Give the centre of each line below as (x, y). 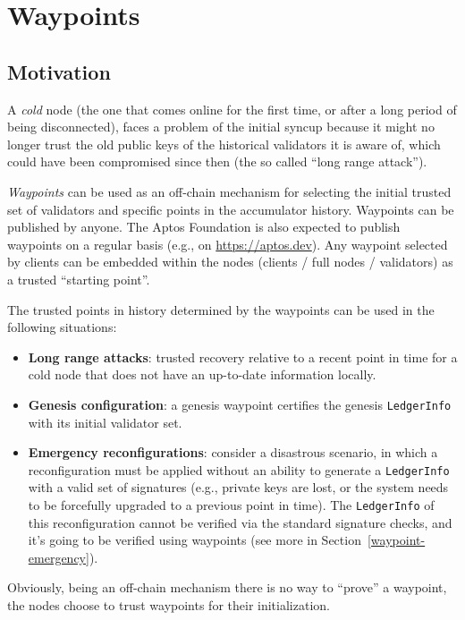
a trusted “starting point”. (79, 279)
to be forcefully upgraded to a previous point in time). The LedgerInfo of (231, 504)
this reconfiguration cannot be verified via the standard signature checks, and (240, 522)
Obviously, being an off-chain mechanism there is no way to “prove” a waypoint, (227, 587)
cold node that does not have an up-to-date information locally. (202, 374)
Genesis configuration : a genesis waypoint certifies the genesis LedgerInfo (240, 404)
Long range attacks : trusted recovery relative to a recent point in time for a (243, 357)
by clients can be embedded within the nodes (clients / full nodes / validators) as (230, 262)
